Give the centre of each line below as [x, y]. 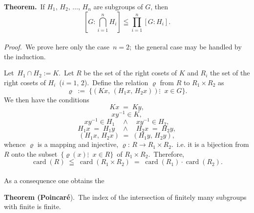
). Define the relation [116, 82]
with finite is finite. [32, 206]
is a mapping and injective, [78, 144]
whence [15, 144]
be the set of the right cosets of [130, 73]
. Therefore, [166, 154]
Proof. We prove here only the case [57, 47]
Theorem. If [24, 6]
